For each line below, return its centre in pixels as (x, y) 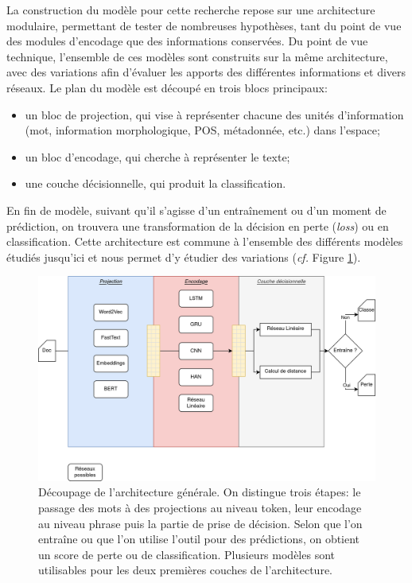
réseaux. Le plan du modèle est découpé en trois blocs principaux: (167, 87)
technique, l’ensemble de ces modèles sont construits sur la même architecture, (197, 56)
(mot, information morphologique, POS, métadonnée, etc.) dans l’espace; (202, 130)
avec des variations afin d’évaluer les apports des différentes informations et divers (206, 72)
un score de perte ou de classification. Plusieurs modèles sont (187, 554)
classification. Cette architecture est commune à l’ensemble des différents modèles (205, 241)
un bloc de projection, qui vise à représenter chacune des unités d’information (214, 114)
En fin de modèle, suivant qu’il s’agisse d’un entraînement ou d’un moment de (196, 210)
